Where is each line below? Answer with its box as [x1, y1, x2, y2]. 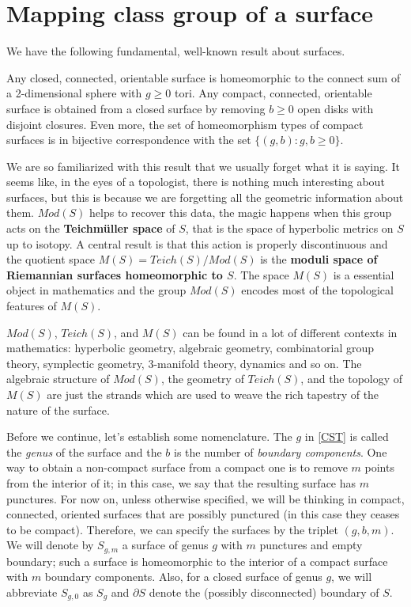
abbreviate [6, 583, 58, 600]
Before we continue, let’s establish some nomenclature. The [6, 428, 292, 445]
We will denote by [6, 537, 94, 553]
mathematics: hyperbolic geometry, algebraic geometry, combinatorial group [6, 340, 375, 356]
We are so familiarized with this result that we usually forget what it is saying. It [6, 157, 400, 174]
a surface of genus [122, 537, 209, 553]
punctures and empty [259, 537, 363, 553]
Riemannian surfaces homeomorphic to [6, 266, 223, 283]
